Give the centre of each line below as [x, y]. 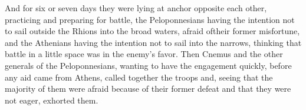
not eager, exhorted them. [52, 100]
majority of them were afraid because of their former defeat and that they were [148, 89]
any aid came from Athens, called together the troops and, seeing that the [139, 77]
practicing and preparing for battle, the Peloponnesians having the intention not [150, 19]
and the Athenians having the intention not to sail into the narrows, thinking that [153, 42]
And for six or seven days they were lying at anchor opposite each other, [136, 8]
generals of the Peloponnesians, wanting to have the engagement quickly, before [148, 65]
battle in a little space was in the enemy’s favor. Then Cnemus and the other [144, 54]
